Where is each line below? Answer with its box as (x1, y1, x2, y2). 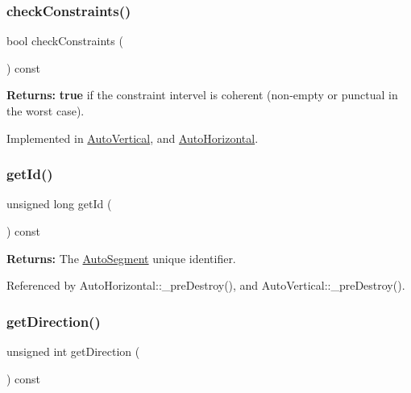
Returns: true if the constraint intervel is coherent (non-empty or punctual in (6, 86, 398, 103)
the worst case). (6, 102, 85, 119)
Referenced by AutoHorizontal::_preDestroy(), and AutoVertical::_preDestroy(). (6, 277, 405, 294)
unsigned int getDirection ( (6, 343, 140, 359)
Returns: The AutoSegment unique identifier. (6, 249, 236, 266)
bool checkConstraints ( (6, 32, 123, 49)
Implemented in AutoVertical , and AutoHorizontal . (6, 129, 259, 146)
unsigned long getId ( (6, 195, 112, 212)
